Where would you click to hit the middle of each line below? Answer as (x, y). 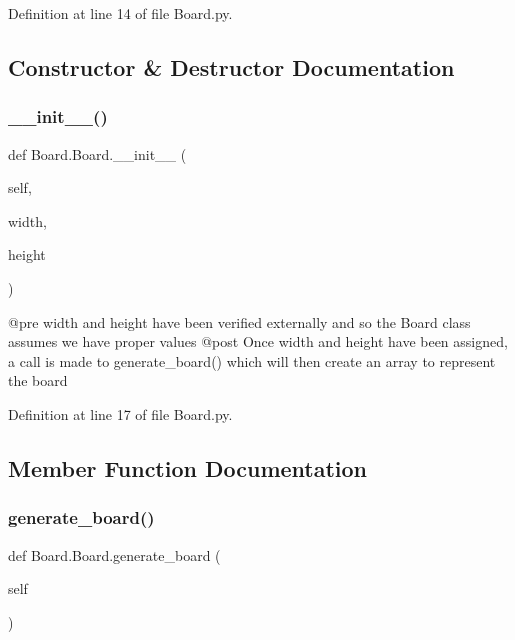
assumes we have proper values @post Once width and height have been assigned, (258, 341)
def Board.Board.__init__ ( (97, 153)
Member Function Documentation (188, 467)
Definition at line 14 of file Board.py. (120, 13)
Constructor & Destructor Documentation (231, 66)
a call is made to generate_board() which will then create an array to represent (252, 360)
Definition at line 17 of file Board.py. (120, 413)
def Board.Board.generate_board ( (114, 554)
